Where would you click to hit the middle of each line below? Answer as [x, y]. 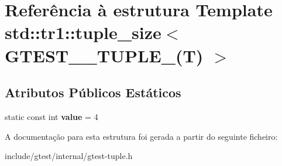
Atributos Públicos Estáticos [93, 92]
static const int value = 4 [51, 116]
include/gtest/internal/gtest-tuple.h [69, 156]
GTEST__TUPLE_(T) [104, 55]
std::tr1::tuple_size [83, 32]
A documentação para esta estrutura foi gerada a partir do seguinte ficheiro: [141, 136]
